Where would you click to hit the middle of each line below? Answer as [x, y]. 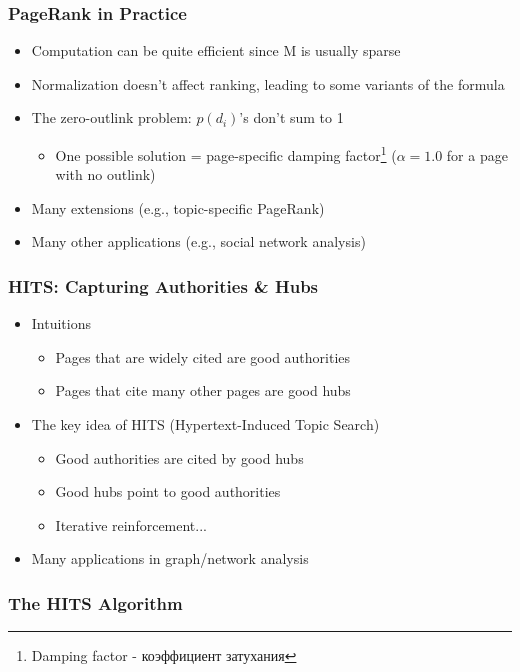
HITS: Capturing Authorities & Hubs [163, 285]
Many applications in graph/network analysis [170, 558]
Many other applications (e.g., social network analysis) [198, 241]
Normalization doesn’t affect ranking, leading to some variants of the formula [268, 83]
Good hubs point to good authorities [168, 491]
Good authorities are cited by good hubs [179, 457]
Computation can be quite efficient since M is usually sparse [216, 50]
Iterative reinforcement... [131, 524]
